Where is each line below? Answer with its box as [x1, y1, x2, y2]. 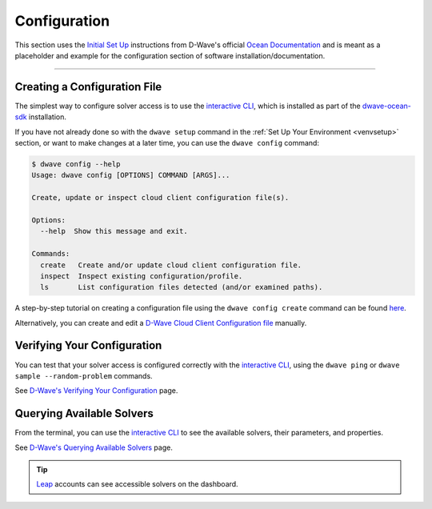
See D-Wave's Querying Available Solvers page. [14, 443, 174, 452]
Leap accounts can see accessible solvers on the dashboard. [36, 479, 239, 489]
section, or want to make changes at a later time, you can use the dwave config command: [14, 138, 320, 148]
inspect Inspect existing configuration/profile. [40, 271, 243, 280]
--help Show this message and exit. [40, 226, 188, 236]
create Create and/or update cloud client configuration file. [40, 260, 302, 270]
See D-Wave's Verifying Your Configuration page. [14, 386, 178, 395]
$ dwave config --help [31, 160, 121, 168]
